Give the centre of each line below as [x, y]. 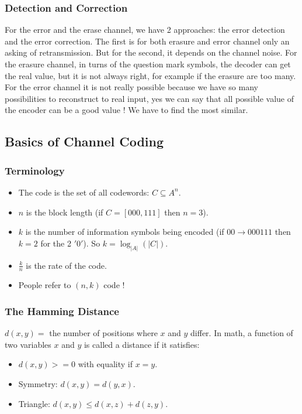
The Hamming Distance [62, 311]
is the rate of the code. [66, 265]
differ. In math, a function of [242, 333]
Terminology [35, 170]
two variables [28, 344]
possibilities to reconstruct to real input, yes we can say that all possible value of [149, 98]
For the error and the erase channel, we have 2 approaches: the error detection [145, 30]
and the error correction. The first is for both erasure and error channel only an [147, 41]
